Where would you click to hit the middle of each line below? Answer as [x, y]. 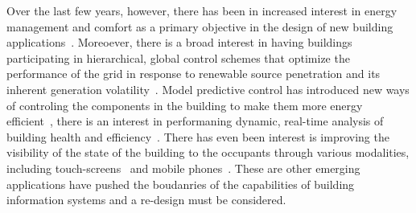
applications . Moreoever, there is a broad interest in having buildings [179, 42]
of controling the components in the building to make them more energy [185, 105]
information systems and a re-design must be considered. [146, 200]
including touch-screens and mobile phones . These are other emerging [183, 168]
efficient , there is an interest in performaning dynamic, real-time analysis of [195, 121]
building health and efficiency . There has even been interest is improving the [198, 136]
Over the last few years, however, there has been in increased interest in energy [202, 10]
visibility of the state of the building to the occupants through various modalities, [208, 152]
